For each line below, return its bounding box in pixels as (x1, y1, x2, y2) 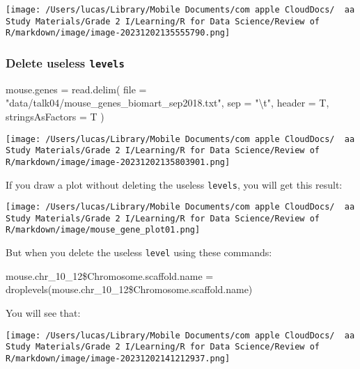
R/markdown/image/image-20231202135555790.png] (6, 28, 230, 38)
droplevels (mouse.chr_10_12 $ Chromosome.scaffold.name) (6, 282, 253, 297)
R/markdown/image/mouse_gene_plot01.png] (6, 225, 201, 235)
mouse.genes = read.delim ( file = (6, 81, 147, 96)
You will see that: (6, 305, 81, 320)
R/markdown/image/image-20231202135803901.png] (6, 157, 230, 167)
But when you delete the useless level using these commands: (6, 245, 272, 260)
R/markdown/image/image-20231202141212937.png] (6, 353, 230, 363)
